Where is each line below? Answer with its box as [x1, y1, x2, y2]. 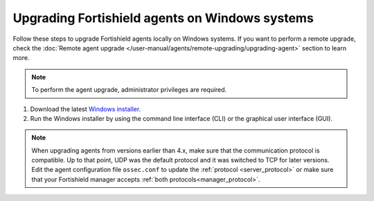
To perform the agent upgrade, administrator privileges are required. [31, 86, 227, 94]
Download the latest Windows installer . [30, 104, 141, 113]
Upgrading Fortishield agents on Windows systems [12, 10, 314, 26]
